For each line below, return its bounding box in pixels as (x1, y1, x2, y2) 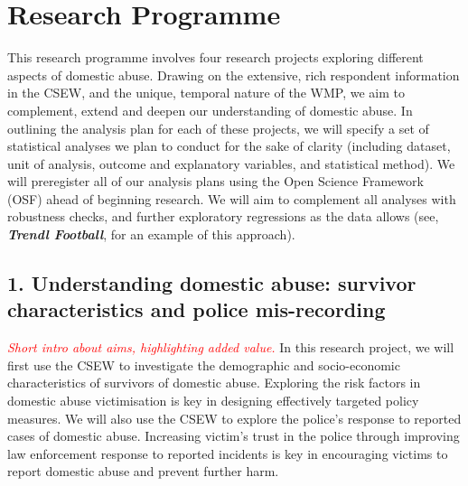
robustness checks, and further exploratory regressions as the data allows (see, (7, 207, 439, 226)
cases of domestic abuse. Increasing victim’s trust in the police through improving (7, 426, 460, 445)
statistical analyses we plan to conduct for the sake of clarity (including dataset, (7, 136, 451, 155)
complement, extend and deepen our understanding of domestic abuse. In (7, 100, 413, 119)
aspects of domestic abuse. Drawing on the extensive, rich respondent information (7, 65, 460, 84)
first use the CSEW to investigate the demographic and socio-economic (7, 355, 400, 374)
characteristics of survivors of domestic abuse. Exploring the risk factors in (7, 373, 421, 392)
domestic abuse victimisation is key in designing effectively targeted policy (7, 391, 419, 410)
